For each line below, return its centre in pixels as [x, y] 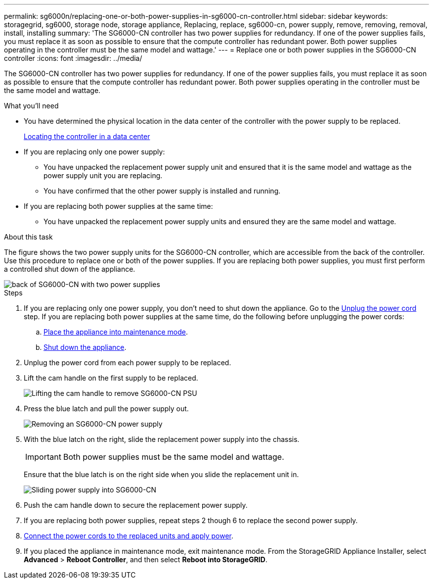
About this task [28, 237]
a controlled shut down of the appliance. [70, 269]
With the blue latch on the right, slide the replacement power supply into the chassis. [162, 439]
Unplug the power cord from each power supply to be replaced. [128, 363]
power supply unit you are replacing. [103, 175]
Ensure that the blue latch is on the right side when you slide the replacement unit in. [161, 474]
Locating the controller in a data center [87, 136]
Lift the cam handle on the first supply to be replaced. [111, 378]
